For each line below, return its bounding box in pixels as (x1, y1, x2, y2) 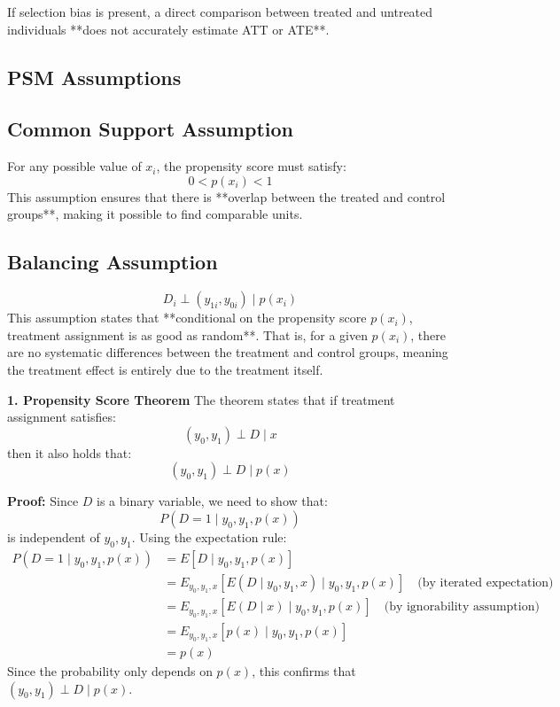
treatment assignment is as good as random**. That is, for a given (7, 325, 368, 344)
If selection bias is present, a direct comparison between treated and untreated (7, 3, 433, 20)
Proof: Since (7, 492, 79, 510)
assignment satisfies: (7, 408, 116, 426)
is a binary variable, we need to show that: (97, 492, 328, 510)
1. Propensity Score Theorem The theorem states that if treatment (7, 390, 395, 408)
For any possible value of (7, 157, 142, 175)
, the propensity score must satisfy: (156, 157, 346, 175)
